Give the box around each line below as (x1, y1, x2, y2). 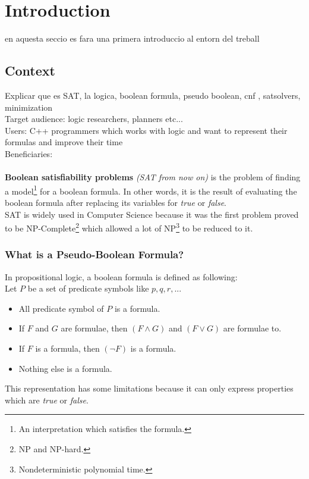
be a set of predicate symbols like (27, 282, 149, 295)
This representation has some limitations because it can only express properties (5, 382, 294, 395)
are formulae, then (61, 322, 128, 334)
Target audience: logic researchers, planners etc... (5, 112, 183, 125)
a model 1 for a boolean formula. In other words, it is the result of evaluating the (5, 183, 297, 197)
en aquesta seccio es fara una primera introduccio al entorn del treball (5, 32, 260, 45)
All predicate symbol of (18, 302, 104, 314)
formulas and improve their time (5, 136, 123, 148)
